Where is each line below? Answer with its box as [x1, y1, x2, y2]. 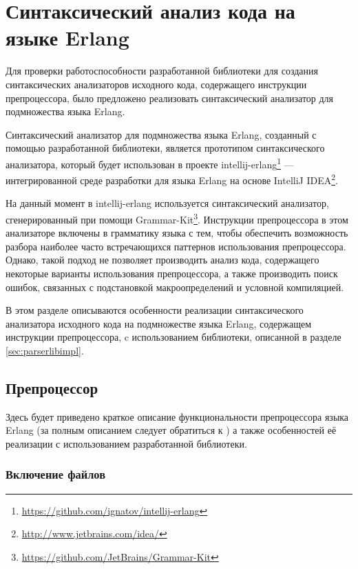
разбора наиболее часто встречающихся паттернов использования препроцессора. [6, 239, 346, 253]
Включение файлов [6, 466, 105, 483]
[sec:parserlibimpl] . [6, 343, 84, 357]
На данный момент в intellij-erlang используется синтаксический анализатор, [6, 196, 329, 210]
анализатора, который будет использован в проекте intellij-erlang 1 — [6, 154, 294, 171]
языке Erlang [6, 23, 129, 52]
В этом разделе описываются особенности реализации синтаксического [6, 303, 304, 317]
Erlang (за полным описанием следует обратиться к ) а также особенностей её [6, 423, 337, 437]
